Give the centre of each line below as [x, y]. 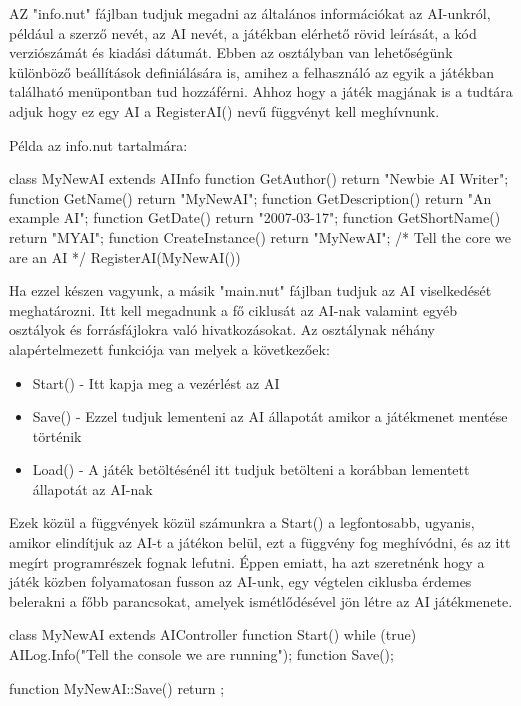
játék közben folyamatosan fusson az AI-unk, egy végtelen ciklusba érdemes [240, 581]
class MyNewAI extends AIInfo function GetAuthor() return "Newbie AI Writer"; [259, 178]
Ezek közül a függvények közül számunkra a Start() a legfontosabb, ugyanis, [242, 522]
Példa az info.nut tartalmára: [98, 144]
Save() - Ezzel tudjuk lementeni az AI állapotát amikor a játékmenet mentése [270, 416]
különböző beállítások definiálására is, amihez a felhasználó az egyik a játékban [251, 71]
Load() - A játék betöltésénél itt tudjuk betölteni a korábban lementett [251, 469]
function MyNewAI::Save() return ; [117, 687]
